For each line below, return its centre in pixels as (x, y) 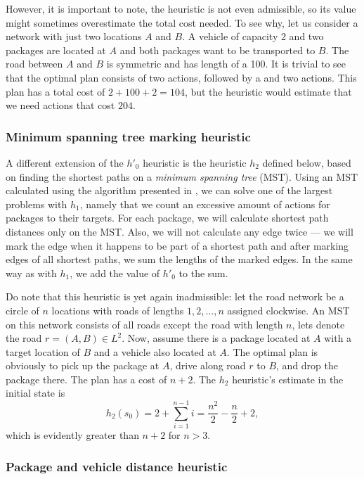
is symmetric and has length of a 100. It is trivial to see (226, 64)
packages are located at (56, 50)
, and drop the (307, 365)
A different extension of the (65, 162)
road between (34, 64)
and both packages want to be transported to (217, 50)
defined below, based (307, 162)
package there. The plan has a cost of (86, 379)
